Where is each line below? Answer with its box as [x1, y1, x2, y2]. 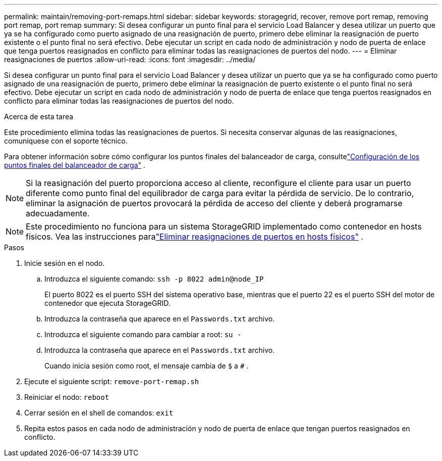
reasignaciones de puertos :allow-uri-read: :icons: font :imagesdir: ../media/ [4, 55, 256, 64]
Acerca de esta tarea [4, 112, 74, 121]
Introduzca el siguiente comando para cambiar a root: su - [44, 330, 242, 339]
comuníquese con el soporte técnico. [4, 136, 128, 145]
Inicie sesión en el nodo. [24, 259, 105, 267]
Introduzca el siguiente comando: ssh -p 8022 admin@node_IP [44, 274, 264, 283]
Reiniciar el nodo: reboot [24, 393, 109, 401]
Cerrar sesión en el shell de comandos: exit [24, 408, 174, 417]
